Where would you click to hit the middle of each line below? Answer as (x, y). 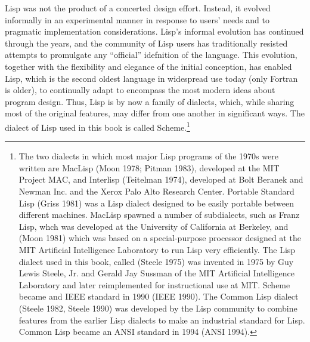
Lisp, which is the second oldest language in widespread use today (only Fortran (151, 78)
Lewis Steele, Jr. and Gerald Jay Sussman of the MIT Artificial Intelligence (157, 273)
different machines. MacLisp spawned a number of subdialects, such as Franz (159, 215)
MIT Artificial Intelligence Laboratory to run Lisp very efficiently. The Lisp (157, 249)
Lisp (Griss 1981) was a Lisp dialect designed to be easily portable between (156, 203)
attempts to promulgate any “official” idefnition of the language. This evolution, (151, 55)
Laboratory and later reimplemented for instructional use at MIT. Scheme (154, 284)
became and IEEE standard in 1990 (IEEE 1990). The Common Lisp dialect (159, 296)
